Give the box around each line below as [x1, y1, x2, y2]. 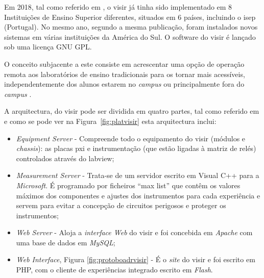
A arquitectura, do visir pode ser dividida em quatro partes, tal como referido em [4, 106, 259, 116]
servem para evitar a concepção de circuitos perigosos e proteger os [16, 200, 226, 211]
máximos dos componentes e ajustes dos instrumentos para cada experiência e [16, 190, 260, 200]
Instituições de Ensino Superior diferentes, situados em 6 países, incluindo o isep [4, 11, 256, 22]
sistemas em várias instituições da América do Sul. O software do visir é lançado [4, 31, 256, 42]
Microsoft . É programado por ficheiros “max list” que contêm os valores [16, 180, 241, 190]
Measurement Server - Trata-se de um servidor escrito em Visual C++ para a [16, 170, 259, 181]
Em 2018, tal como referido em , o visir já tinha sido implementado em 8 [4, 2, 232, 12]
